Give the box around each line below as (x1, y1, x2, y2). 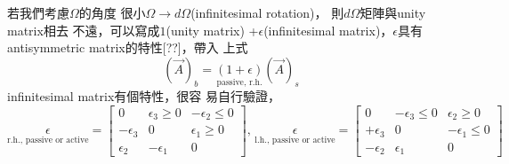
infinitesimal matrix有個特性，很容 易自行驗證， (7, 87, 280, 105)
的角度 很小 (78, 4, 146, 21)
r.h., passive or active (7, 136, 89, 144)
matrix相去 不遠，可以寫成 (7, 20, 160, 39)
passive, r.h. (216, 78, 263, 88)
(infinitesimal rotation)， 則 (190, 4, 344, 21)
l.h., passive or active (254, 136, 335, 144)
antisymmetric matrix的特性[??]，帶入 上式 (7, 38, 248, 57)
